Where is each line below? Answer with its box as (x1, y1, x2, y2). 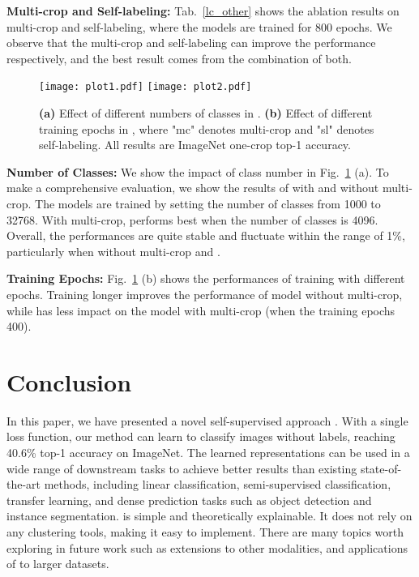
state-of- (360, 459, 402, 477)
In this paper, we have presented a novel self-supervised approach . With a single (6, 412, 408, 429)
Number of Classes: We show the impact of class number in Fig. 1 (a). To (6, 163, 389, 180)
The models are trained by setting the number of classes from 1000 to (35, 195, 381, 212)
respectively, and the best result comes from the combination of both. (6, 49, 352, 66)
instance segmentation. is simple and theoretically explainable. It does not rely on (6, 507, 413, 524)
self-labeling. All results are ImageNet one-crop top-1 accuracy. (39, 136, 351, 153)
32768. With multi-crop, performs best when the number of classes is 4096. (6, 211, 378, 228)
